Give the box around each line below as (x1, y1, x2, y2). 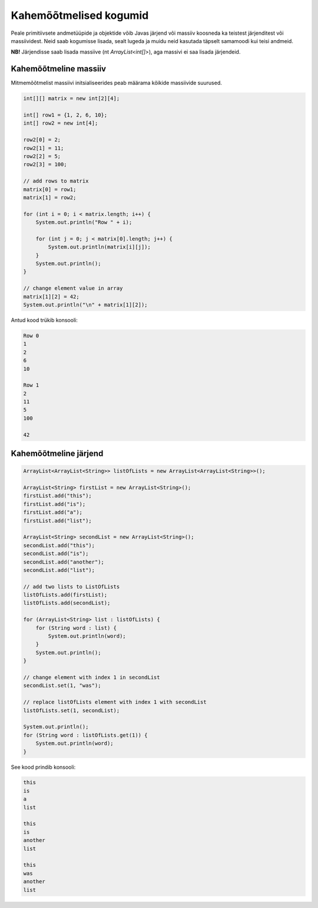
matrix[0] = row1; (23, 186, 77, 193)
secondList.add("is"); (23, 550, 89, 557)
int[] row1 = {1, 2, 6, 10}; (23, 112, 108, 118)
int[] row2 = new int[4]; (23, 120, 98, 127)
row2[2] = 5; (23, 153, 61, 159)
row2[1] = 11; (23, 144, 64, 152)
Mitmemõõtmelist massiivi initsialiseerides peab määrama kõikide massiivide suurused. (11, 80, 222, 87)
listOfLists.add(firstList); (23, 591, 108, 598)
